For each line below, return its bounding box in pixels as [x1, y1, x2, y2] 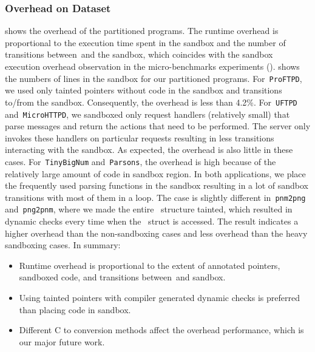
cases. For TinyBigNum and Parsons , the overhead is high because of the [5, 155, 276, 168]
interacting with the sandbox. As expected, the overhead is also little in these [5, 143, 293, 156]
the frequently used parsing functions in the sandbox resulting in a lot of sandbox [5, 179, 308, 192]
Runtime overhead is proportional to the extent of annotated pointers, [19, 259, 280, 271]
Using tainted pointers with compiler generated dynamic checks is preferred [19, 291, 300, 304]
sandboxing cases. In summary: [5, 239, 121, 251]
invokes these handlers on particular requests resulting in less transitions [5, 131, 274, 144]
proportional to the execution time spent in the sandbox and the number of [5, 36, 286, 49]
